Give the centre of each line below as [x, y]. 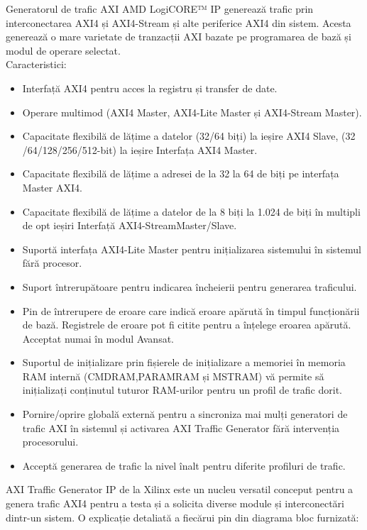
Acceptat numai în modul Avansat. [98, 338]
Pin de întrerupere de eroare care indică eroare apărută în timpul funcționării [191, 310]
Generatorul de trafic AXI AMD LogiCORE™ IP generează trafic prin [160, 9]
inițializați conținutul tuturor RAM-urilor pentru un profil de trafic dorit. [182, 390]
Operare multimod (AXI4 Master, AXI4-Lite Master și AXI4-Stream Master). [192, 112]
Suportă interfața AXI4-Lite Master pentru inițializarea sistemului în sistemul [192, 249]
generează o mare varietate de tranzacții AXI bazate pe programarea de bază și [179, 37]
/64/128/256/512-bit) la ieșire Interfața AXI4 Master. [140, 149]
